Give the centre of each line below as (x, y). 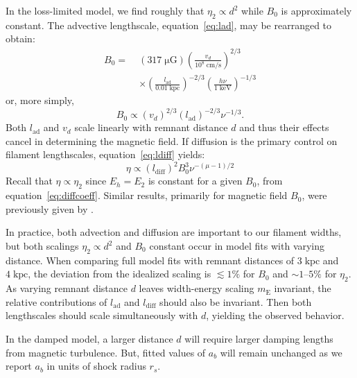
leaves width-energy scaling (197, 288)
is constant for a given (195, 181)
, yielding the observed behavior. (275, 315)
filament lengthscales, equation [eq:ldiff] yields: (105, 154)
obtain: (20, 38)
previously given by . (50, 208)
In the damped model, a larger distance (89, 338)
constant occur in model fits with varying (237, 246)
